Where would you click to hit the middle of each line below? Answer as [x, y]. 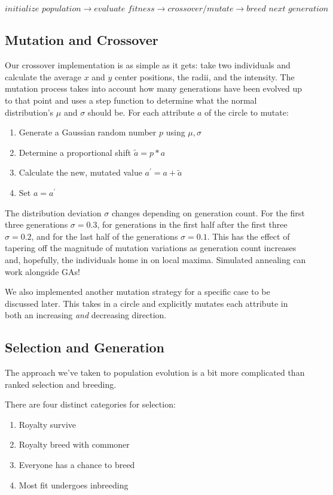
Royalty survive [47, 424]
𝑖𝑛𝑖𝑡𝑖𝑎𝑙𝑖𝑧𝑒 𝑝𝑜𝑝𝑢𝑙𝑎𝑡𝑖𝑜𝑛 [43, 9]
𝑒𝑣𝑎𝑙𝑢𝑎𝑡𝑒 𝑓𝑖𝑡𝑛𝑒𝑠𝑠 [124, 9]
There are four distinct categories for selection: [90, 404]
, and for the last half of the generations [105, 236]
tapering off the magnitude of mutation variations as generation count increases [151, 248]
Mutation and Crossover [82, 40]
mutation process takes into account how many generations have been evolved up [153, 88]
